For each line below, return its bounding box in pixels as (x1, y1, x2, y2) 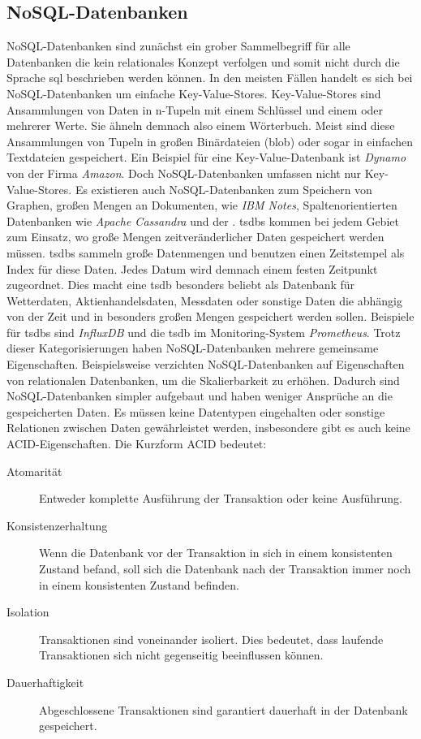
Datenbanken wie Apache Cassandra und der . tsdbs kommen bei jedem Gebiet (6, 212, 399, 229)
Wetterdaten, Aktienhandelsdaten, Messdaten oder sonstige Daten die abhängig (6, 292, 402, 309)
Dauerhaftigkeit (6, 673, 84, 690)
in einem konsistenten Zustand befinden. (39, 576, 239, 593)
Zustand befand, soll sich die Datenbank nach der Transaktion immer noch (39, 560, 411, 577)
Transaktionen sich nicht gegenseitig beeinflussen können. (39, 646, 324, 663)
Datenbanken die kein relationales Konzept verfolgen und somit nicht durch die (6, 53, 400, 70)
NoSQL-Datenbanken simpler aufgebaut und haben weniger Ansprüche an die (6, 387, 393, 404)
